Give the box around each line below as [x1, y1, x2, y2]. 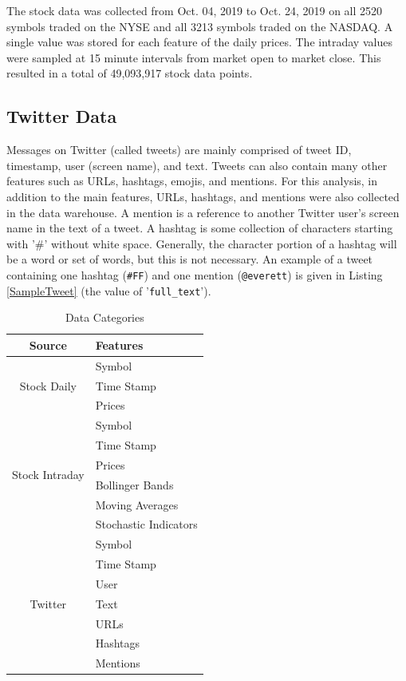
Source [29, 336, 67, 353]
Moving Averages [95, 496, 179, 513]
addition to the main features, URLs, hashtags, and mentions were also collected [6, 188, 400, 204]
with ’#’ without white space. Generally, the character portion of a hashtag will [6, 235, 397, 251]
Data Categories [65, 309, 144, 326]
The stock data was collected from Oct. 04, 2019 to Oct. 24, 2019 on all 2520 [6, 2, 383, 18]
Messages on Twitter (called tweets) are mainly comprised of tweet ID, [6, 141, 352, 158]
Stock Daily [19, 377, 77, 394]
